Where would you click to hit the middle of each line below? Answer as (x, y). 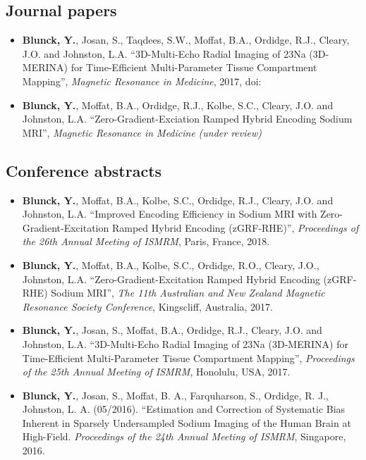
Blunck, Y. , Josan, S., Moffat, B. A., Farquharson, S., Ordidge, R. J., (175, 395)
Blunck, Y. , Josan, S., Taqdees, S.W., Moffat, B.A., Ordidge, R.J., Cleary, (186, 40)
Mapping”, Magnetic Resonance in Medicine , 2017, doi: (142, 81)
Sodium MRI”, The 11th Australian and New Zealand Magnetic (188, 293)
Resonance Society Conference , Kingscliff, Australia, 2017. (148, 306)
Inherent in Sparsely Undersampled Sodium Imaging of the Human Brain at (187, 422)
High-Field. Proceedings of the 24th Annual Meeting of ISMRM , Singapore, (184, 436)
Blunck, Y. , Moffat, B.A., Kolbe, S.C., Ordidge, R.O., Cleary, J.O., (171, 265)
